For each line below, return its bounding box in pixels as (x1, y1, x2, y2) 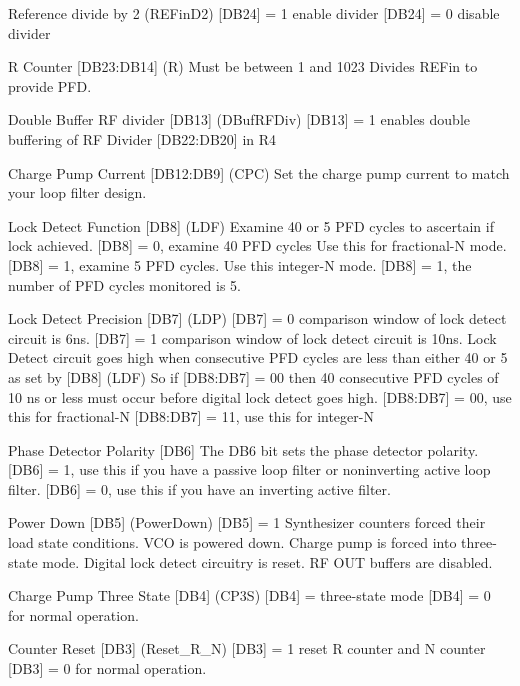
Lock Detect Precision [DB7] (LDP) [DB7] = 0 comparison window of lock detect (8, 308, 507, 329)
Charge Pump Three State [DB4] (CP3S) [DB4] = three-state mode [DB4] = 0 (8, 585, 491, 606)
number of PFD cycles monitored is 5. (8, 274, 241, 295)
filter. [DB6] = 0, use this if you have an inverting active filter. (8, 478, 391, 499)
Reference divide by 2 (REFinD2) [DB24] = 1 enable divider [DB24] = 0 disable (8, 3, 500, 23)
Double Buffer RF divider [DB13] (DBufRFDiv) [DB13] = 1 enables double (8, 109, 470, 130)
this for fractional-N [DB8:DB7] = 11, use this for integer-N (8, 406, 374, 427)
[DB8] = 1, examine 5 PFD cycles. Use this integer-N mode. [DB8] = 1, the (8, 254, 472, 275)
